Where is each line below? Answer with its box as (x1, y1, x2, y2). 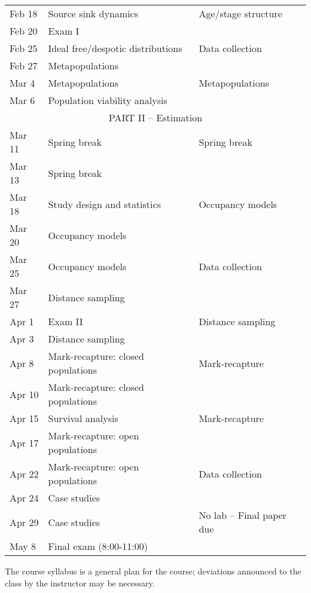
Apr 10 (10, 387, 39, 401)
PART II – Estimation (108, 111, 203, 124)
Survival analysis (48, 411, 118, 425)
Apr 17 (10, 435, 39, 450)
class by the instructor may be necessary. (5, 576, 155, 589)
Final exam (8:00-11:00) (48, 539, 148, 553)
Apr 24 (10, 491, 39, 505)
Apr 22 (10, 466, 39, 481)
